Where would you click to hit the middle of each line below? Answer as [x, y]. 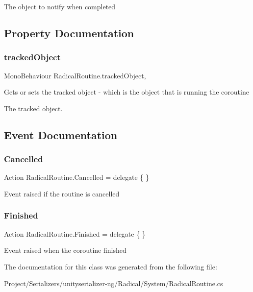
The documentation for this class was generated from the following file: [111, 266]
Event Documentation [61, 134]
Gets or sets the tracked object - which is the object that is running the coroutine [126, 92]
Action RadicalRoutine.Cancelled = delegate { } [76, 177]
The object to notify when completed [60, 6]
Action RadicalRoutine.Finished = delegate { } [75, 233]
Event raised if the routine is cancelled [62, 193]
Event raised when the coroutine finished [65, 250]
